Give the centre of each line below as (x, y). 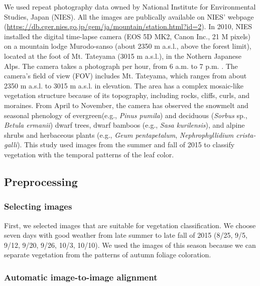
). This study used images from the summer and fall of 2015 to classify (126, 145)
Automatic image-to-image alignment (81, 277)
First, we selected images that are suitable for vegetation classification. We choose (130, 225)
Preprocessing (41, 181)
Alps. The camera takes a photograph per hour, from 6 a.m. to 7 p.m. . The (121, 66)
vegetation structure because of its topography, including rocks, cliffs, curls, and (127, 95)
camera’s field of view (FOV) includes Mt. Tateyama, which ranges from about (125, 76)
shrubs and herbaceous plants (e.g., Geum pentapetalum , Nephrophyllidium (119, 134)
